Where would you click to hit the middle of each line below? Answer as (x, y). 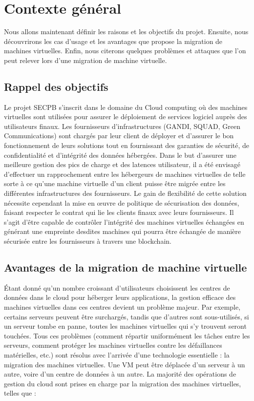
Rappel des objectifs (56, 86)
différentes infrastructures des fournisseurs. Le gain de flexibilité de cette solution (125, 193)
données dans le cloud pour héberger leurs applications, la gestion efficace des (120, 297)
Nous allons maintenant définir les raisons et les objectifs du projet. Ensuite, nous (126, 32)
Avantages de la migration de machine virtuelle (126, 267)
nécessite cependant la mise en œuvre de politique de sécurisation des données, (122, 202)
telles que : (20, 393)
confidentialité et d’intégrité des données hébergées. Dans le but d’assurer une (120, 155)
